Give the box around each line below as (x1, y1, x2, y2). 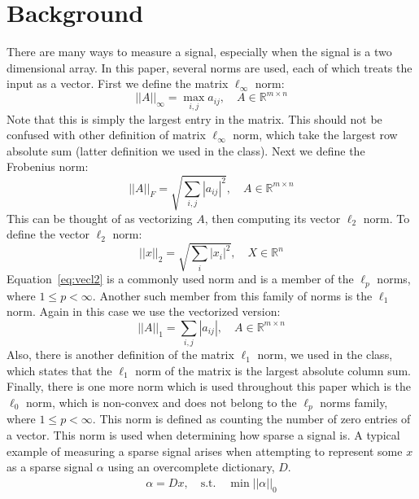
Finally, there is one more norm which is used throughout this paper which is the (7, 378, 412, 395)
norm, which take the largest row (233, 126, 398, 143)
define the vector (7, 225, 89, 243)
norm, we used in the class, (257, 346, 393, 363)
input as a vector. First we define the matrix (7, 75, 229, 92)
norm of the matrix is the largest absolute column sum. (135, 361, 411, 379)
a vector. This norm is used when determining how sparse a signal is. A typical (7, 427, 400, 444)
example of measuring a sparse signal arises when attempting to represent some (7, 442, 403, 459)
